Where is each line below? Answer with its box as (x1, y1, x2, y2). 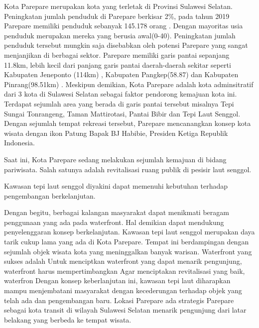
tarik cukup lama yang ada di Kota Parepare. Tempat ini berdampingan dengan (4, 236, 249, 247)
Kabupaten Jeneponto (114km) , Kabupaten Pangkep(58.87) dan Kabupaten (4, 69, 239, 80)
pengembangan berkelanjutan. (4, 190, 96, 201)
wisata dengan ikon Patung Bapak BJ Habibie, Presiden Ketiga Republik (4, 127, 228, 138)
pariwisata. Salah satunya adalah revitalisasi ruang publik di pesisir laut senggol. (4, 164, 252, 174)
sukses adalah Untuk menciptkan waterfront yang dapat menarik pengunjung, (4, 256, 242, 266)
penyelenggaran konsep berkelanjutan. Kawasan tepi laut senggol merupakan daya (4, 226, 255, 237)
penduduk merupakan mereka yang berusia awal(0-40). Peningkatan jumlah (4, 30, 236, 40)
